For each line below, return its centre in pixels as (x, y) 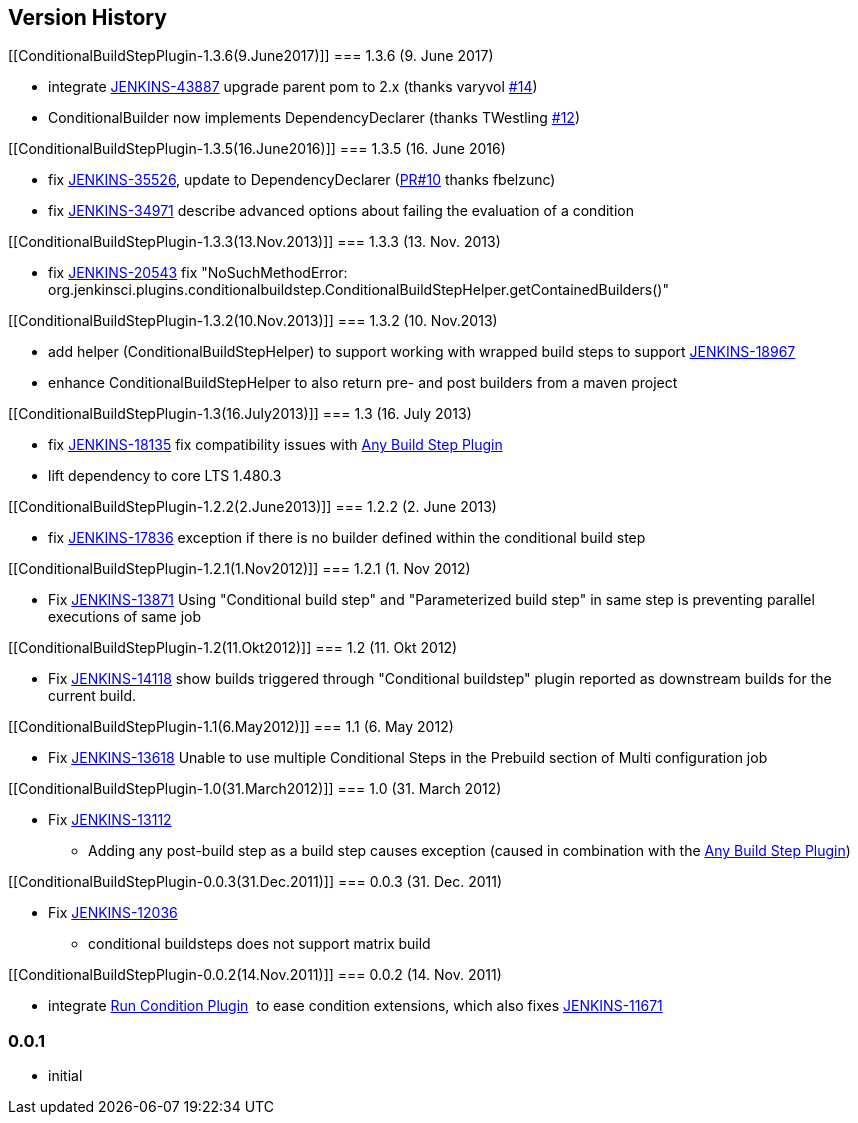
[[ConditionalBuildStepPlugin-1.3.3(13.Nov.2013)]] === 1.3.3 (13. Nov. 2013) (254, 242)
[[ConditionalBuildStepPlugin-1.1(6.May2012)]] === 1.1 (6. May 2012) (231, 727)
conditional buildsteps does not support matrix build (259, 944)
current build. (92, 696)
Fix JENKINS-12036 (113, 913)
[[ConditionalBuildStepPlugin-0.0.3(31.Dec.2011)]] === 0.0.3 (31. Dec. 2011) (255, 882)
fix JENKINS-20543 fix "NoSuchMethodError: (198, 273)
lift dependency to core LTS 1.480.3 (165, 476)
